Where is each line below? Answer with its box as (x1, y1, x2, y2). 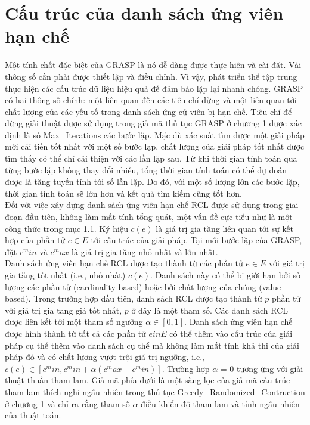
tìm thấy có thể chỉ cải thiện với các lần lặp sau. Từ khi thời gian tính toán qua (5, 152, 297, 165)
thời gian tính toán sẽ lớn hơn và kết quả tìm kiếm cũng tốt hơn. (5, 187, 242, 199)
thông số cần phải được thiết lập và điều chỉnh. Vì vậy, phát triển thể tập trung (5, 70, 297, 82)
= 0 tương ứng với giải (220, 362, 303, 374)
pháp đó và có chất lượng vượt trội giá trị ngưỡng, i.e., (5, 350, 204, 363)
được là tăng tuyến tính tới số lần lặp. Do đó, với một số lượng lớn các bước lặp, (5, 175, 300, 188)
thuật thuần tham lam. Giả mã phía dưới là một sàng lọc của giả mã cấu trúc (5, 374, 290, 386)
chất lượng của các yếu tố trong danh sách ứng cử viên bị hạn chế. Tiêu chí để (5, 105, 292, 117)
